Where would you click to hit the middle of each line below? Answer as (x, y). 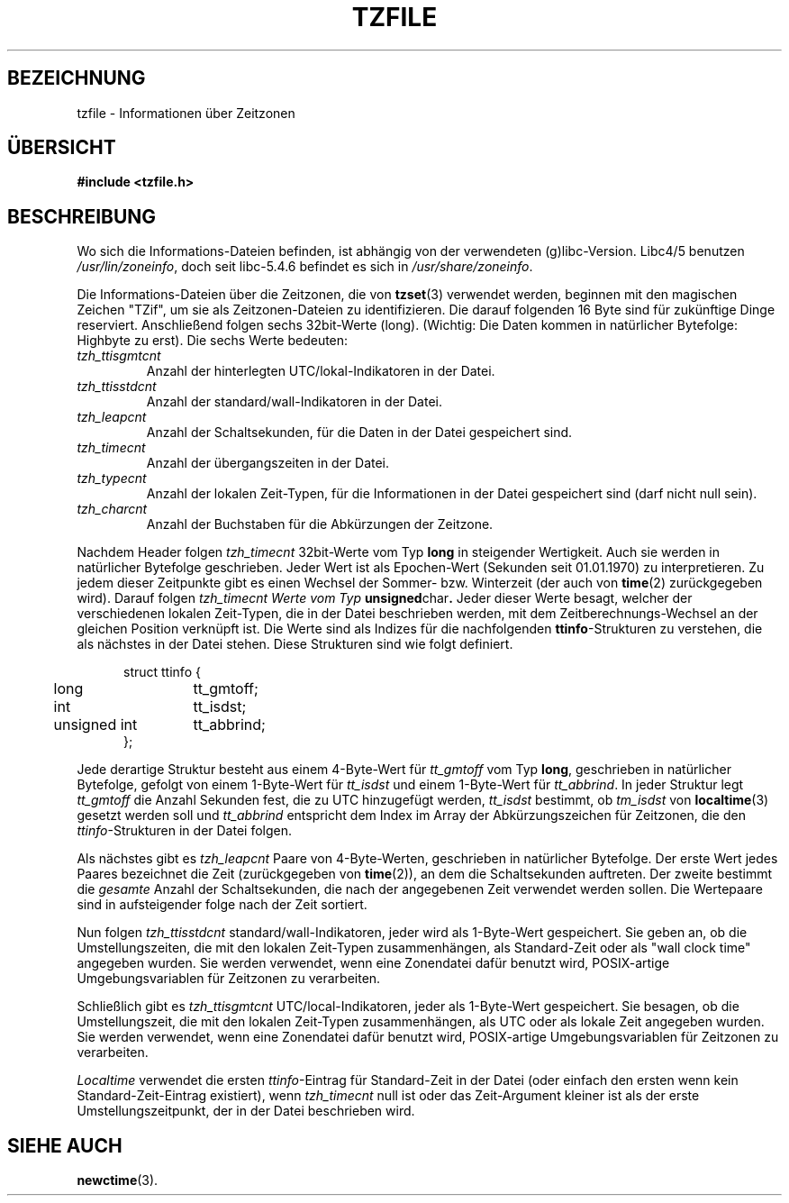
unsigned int (95, 725)
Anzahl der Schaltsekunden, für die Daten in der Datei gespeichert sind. (359, 433)
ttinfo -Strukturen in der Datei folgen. (185, 831)
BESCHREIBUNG (82, 216)
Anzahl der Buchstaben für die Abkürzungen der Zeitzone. (320, 524)
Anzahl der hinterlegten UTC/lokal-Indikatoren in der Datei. (321, 371)
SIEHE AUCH (65, 1145)
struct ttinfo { (162, 672)
